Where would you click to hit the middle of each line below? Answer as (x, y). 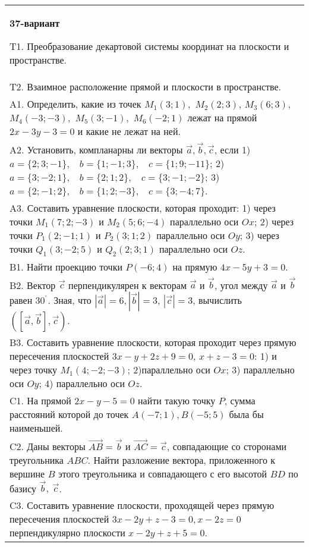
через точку (34, 370)
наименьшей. (36, 428)
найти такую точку (177, 401)
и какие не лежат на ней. (129, 131)
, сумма (240, 401)
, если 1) (232, 149)
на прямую (195, 266)
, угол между (241, 285)
